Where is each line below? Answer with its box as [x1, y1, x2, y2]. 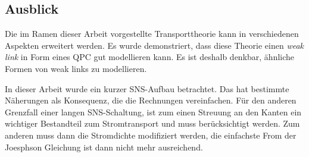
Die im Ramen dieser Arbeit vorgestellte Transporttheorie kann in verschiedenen [5, 27, 299, 40]
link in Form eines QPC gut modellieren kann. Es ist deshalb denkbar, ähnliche [5, 51, 295, 63]
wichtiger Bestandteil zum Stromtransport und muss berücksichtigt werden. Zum [5, 117, 300, 130]
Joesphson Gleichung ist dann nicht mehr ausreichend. [5, 140, 203, 153]
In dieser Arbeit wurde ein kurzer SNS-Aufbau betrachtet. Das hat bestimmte [5, 82, 289, 95]
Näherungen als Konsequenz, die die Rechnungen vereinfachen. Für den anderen [5, 94, 296, 106]
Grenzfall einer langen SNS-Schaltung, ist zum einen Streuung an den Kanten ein [5, 105, 302, 118]
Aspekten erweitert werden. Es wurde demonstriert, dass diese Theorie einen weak [5, 39, 304, 51]
